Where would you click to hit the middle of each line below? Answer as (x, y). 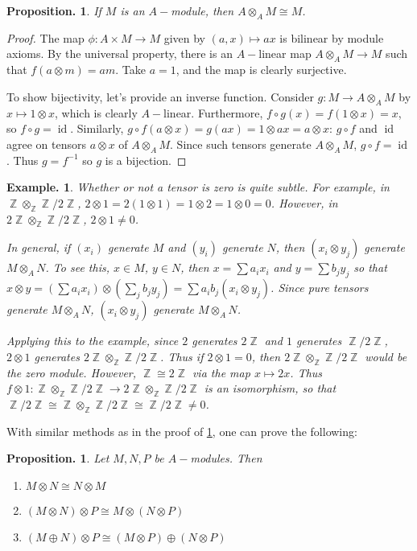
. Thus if (182, 356)
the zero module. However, (72, 372)
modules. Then (226, 458)
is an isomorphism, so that (270, 388)
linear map (285, 53)
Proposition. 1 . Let (58, 458)
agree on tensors (46, 144)
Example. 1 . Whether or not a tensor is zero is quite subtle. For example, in (198, 187)
